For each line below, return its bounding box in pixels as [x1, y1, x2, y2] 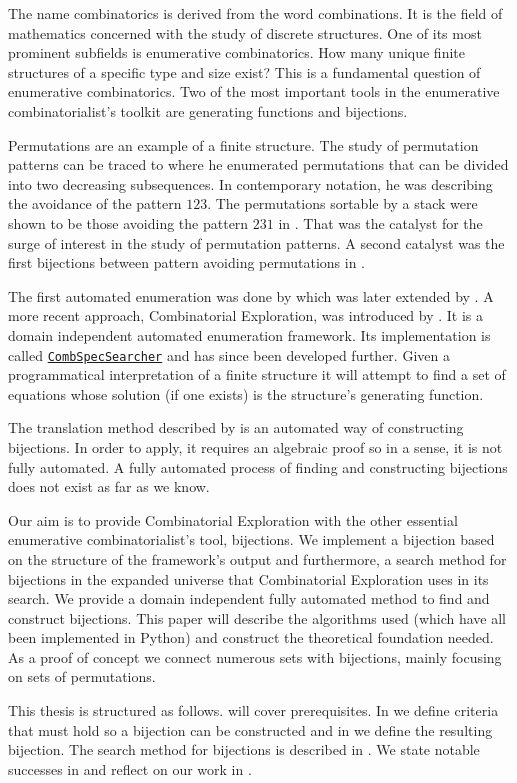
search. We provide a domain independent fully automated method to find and [8, 588, 490, 609]
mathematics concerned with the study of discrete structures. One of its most [8, 22, 482, 43]
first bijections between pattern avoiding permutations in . [8, 252, 365, 273]
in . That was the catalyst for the [278, 212, 483, 233]
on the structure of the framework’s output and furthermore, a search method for [8, 548, 507, 569]
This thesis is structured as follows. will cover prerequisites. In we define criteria [8, 700, 499, 721]
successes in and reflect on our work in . [8, 758, 252, 779]
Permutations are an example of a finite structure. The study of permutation [8, 134, 479, 155]
